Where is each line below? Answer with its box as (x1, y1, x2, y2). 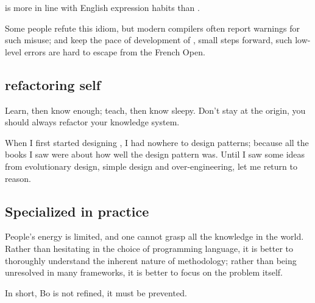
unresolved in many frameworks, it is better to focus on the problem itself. (5, 266, 283, 279)
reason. (5, 172, 31, 184)
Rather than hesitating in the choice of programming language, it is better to (5, 242, 294, 254)
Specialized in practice (5, 201, 149, 220)
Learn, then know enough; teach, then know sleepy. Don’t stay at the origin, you (5, 103, 306, 116)
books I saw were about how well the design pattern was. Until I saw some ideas (5, 148, 305, 161)
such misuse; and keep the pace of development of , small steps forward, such (5, 33, 292, 46)
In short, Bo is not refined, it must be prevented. (5, 286, 187, 299)
